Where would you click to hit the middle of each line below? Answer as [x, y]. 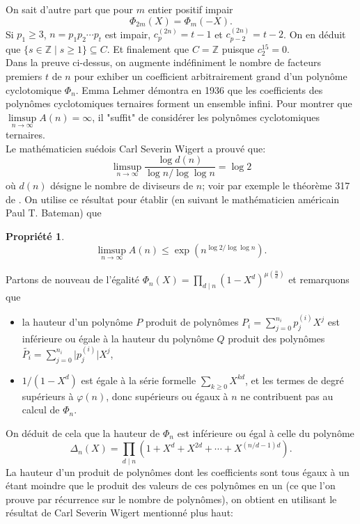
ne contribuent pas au [287, 396]
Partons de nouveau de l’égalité [73, 279]
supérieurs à [48, 396]
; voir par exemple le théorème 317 [276, 185]
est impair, [128, 34]
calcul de [41, 410]
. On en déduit [315, 34]
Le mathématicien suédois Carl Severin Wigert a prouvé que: [136, 148]
